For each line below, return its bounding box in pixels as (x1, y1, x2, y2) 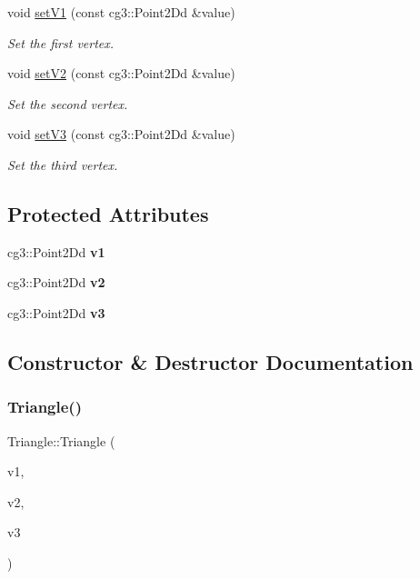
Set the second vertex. (7, 94, 128, 113)
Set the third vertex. (7, 155, 118, 174)
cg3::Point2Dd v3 (7, 303, 105, 322)
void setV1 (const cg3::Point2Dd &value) (7, 3, 235, 21)
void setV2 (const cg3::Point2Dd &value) (7, 64, 235, 83)
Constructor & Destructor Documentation (7, 347, 414, 375)
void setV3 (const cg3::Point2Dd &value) (7, 125, 235, 144)
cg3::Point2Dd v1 (7, 242, 105, 261)
